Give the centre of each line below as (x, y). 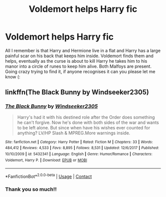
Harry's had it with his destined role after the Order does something (86, 117)
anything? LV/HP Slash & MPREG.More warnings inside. (74, 133)
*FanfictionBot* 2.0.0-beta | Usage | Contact (49, 176)
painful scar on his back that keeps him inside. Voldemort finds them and (80, 56)
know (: (13, 77)
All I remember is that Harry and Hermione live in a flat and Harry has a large (83, 50)
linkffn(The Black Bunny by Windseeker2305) (77, 92)
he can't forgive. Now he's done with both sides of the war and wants (88, 122)
